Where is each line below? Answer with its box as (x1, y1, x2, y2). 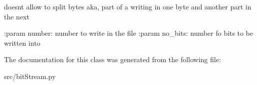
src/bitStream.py (4, 71, 56, 81)
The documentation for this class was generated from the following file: (4, 54, 221, 65)
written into (4, 37, 40, 48)
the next (4, 11, 29, 21)
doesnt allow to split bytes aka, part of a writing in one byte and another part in (4, 1, 252, 11)
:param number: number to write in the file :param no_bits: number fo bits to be (4, 28, 253, 38)
